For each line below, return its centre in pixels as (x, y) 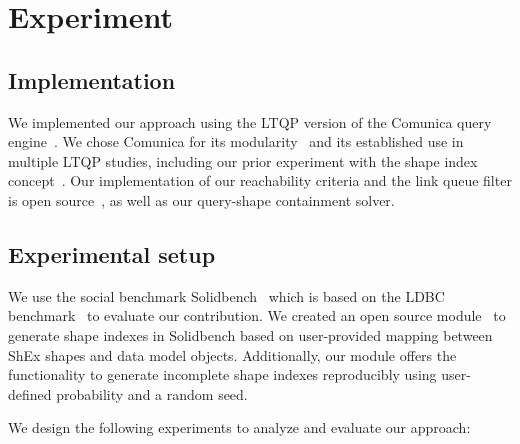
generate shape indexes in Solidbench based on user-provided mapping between (250, 334)
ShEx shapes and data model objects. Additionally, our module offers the (232, 354)
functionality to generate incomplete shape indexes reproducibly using (222, 374)
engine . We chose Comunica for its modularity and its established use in (236, 141)
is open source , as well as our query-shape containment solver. (201, 199)
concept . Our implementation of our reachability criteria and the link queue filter (260, 180)
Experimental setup (112, 253)
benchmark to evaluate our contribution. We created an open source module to (257, 315)
